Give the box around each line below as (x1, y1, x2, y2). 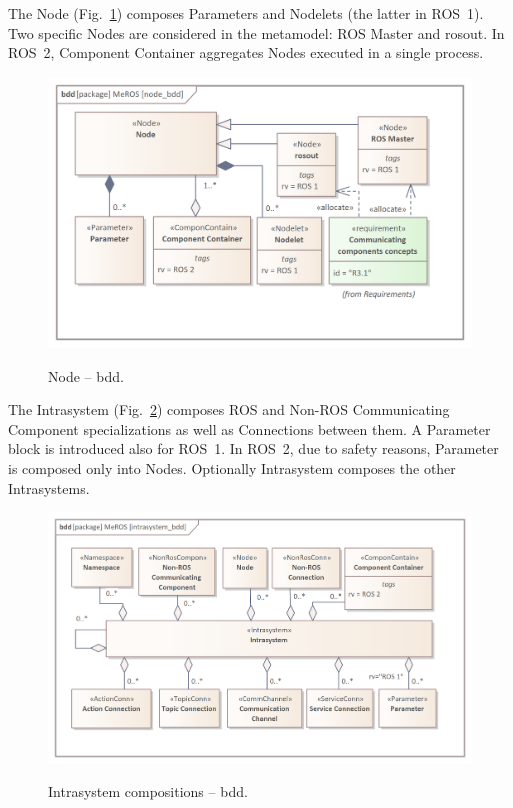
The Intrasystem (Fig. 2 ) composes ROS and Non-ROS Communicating (8, 399, 450, 420)
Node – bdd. (48, 365, 124, 386)
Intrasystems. (8, 477, 90, 498)
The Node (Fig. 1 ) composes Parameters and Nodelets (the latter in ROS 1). (8, 3, 484, 23)
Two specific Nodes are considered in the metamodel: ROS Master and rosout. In (8, 22, 505, 43)
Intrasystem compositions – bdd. (48, 781, 248, 802)
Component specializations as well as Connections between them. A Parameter (8, 418, 491, 439)
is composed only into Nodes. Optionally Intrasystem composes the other (8, 457, 456, 478)
